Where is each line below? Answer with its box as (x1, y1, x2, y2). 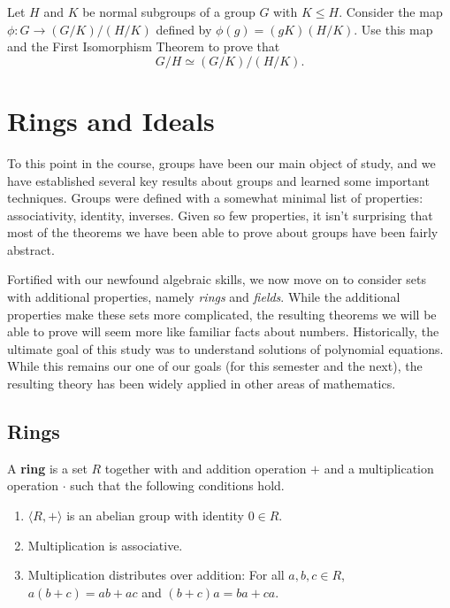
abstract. (7, 240, 55, 258)
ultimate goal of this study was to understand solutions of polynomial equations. (7, 339, 444, 358)
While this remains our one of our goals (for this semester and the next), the (7, 357, 423, 375)
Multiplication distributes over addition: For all (27, 566, 285, 584)
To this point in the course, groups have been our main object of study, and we (7, 153, 436, 172)
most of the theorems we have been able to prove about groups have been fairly (7, 223, 439, 242)
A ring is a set (7, 458, 88, 477)
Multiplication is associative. (27, 535, 183, 554)
